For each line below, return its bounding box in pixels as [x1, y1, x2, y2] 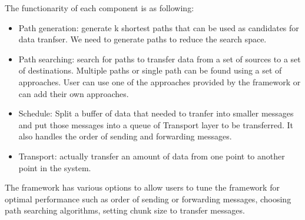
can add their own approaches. [18, 87, 129, 99]
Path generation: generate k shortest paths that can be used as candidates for [18, 21, 299, 34]
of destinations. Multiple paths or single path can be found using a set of [18, 64, 282, 76]
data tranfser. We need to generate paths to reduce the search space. [18, 33, 267, 45]
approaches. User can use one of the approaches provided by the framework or [18, 75, 301, 88]
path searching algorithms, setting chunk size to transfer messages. [5, 204, 245, 216]
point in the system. [18, 161, 91, 174]
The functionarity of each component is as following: [5, 2, 194, 14]
